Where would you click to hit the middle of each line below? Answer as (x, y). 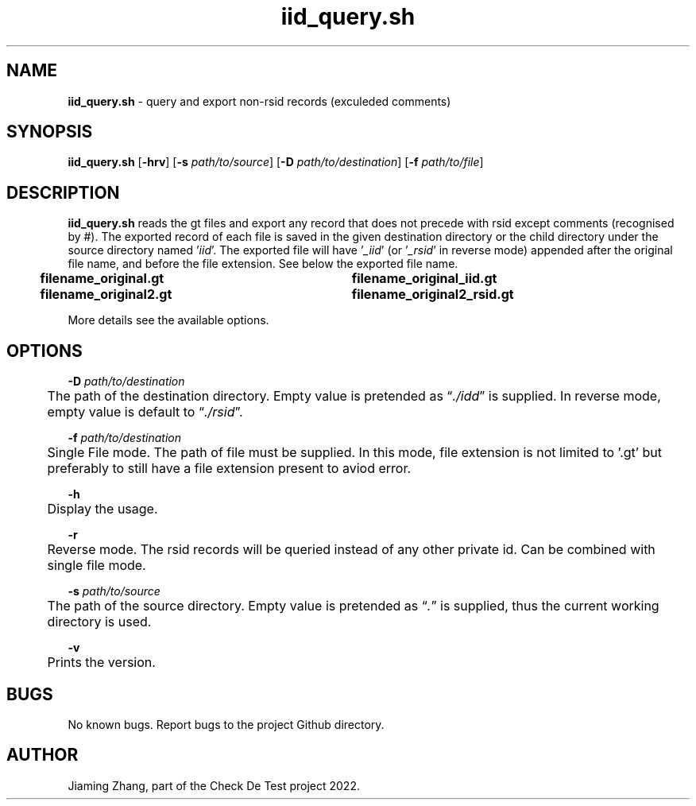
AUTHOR (43, 755)
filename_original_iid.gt (424, 279)
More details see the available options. (168, 320)
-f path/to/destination (124, 438)
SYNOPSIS (50, 132)
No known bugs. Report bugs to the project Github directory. (226, 724)
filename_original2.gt (106, 294)
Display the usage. (102, 509)
